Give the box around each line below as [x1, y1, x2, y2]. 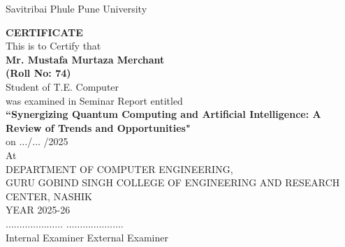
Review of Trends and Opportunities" [6, 120, 191, 135]
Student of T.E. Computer [6, 79, 119, 93]
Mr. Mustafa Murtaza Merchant [6, 52, 165, 66]
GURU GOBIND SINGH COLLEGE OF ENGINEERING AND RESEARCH [6, 175, 340, 190]
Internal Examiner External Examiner [6, 230, 168, 244]
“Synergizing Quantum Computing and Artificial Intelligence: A [6, 107, 321, 121]
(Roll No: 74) [6, 66, 71, 80]
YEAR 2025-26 [6, 202, 71, 217]
